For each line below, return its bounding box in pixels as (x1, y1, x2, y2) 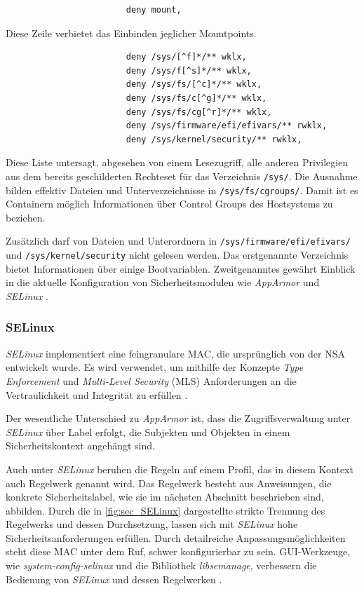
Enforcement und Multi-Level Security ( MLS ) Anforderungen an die (6, 373, 297, 388)
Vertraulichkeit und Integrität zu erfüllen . (6, 387, 188, 402)
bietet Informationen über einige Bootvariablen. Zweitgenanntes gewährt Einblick (6, 261, 356, 276)
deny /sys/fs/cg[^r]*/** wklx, (126, 107, 272, 117)
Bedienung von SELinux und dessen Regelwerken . (6, 571, 222, 586)
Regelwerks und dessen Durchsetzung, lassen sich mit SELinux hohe (6, 517, 298, 531)
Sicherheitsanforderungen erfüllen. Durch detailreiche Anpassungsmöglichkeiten (6, 530, 346, 545)
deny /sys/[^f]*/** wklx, (126, 52, 247, 62)
